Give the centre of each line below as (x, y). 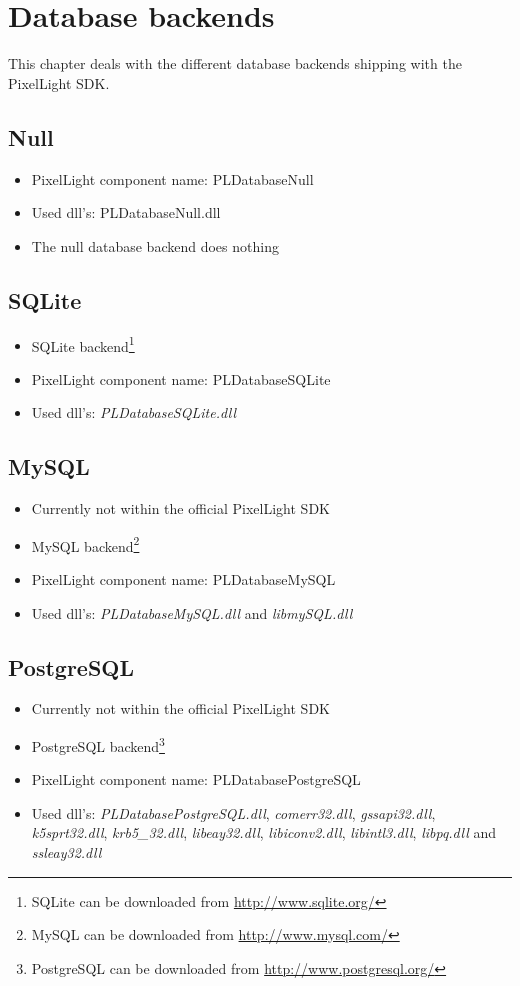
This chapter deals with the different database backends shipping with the (235, 63)
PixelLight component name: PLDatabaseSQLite (181, 378)
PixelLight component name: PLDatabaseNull (172, 178)
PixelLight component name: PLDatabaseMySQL (183, 578)
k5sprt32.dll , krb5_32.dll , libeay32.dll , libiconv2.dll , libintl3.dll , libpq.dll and (263, 832)
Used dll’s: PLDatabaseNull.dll (126, 212)
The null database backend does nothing (155, 245)
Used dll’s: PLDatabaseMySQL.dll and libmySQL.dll (192, 612)
